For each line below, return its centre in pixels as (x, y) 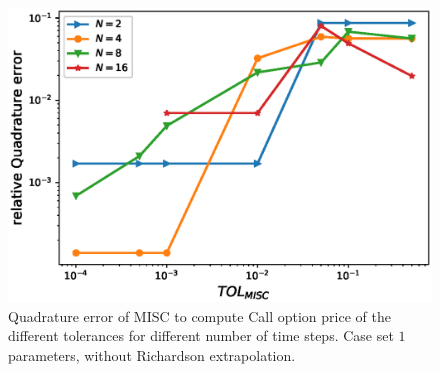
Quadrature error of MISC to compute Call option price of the (199, 315)
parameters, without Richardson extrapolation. (152, 354)
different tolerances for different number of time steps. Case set (201, 335)
